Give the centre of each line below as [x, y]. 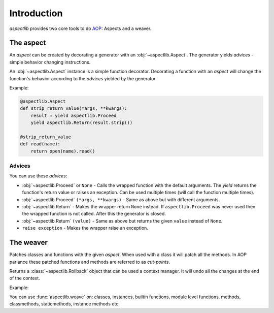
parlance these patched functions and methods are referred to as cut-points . [90, 262]
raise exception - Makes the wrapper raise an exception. [85, 228]
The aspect [28, 43]
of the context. [25, 278]
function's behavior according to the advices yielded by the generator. [83, 78]
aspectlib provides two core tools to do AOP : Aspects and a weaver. [80, 28]
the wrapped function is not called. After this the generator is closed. [94, 214]
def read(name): [40, 144]
